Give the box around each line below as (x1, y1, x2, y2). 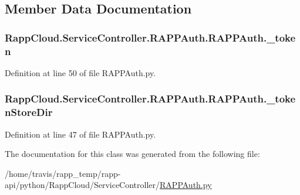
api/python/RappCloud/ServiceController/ (5, 179, 160, 191)
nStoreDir (5, 105, 53, 119)
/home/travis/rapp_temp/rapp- (5, 167, 121, 179)
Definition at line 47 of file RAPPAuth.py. (5, 128, 156, 140)
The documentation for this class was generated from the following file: (5, 148, 260, 160)
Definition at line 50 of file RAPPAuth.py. (5, 66, 156, 78)
